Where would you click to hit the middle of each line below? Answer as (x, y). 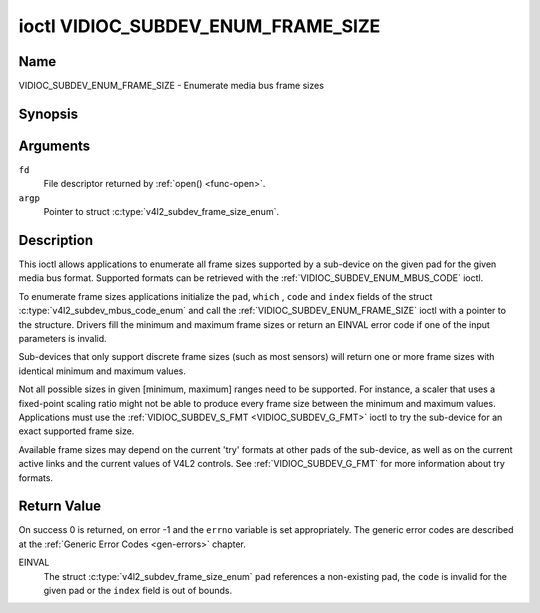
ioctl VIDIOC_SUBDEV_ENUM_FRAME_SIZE (199, 26)
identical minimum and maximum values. (102, 371)
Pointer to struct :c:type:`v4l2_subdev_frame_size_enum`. (161, 212)
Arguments (54, 145)
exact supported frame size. (76, 431)
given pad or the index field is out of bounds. (138, 590)
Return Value (60, 506)
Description (56, 240)
